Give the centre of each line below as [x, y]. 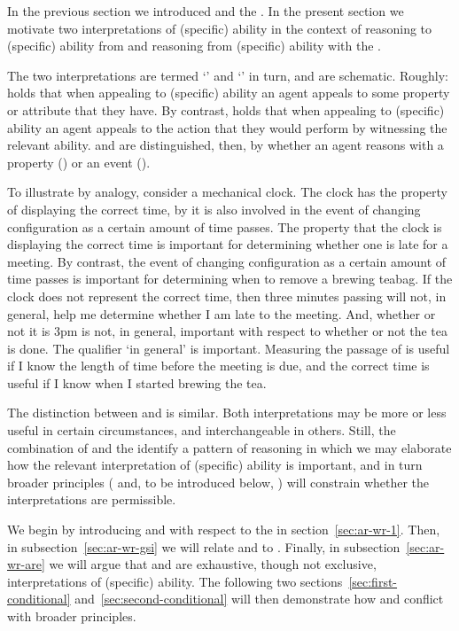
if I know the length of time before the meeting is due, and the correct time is [218, 366]
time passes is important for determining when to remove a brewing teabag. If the [230, 279]
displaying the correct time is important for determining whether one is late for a [228, 244]
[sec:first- [373, 581]
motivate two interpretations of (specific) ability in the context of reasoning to [220, 28]
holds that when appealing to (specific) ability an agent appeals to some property [229, 93]
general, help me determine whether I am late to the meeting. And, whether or [222, 313]
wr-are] [26, 564]
